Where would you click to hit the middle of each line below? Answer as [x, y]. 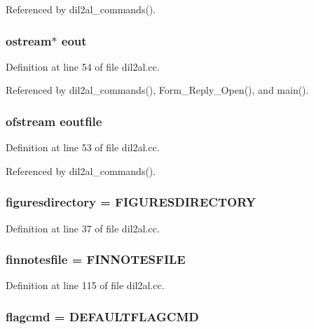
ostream [29, 40]
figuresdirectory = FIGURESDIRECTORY [131, 202]
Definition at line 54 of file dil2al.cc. [83, 66]
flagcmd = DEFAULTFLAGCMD [102, 316]
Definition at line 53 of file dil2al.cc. [83, 147]
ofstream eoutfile [54, 121]
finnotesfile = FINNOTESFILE [96, 259]
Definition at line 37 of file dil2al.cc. [83, 228]
